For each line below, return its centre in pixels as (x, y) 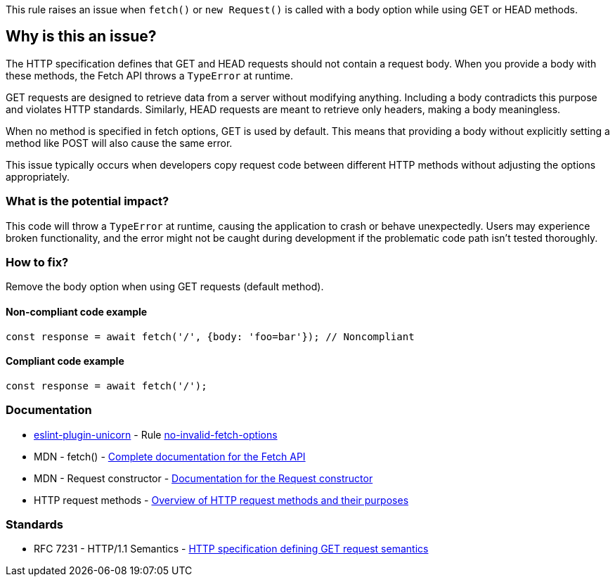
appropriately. (38, 176)
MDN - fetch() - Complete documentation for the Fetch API (170, 456)
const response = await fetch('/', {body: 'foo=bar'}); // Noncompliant (210, 336)
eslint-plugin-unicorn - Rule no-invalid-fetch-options (156, 434)
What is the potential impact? (88, 201)
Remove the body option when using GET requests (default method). (165, 287)
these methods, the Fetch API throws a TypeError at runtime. (149, 75)
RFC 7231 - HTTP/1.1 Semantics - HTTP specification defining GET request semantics (231, 549)
